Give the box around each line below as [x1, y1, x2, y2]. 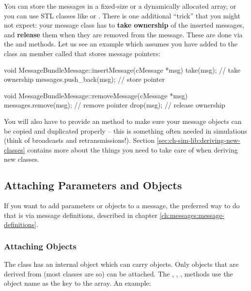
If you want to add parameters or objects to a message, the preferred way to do [4, 200, 240, 211]
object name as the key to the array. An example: [4, 278, 151, 288]
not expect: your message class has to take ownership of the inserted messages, [4, 20, 244, 30]
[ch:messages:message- [159, 210, 225, 220]
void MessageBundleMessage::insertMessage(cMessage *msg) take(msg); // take [4, 64, 241, 75]
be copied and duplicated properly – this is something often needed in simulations [4, 125, 247, 136]
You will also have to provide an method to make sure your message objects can [4, 116, 242, 126]
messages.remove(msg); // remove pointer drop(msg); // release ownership [4, 100, 225, 110]
